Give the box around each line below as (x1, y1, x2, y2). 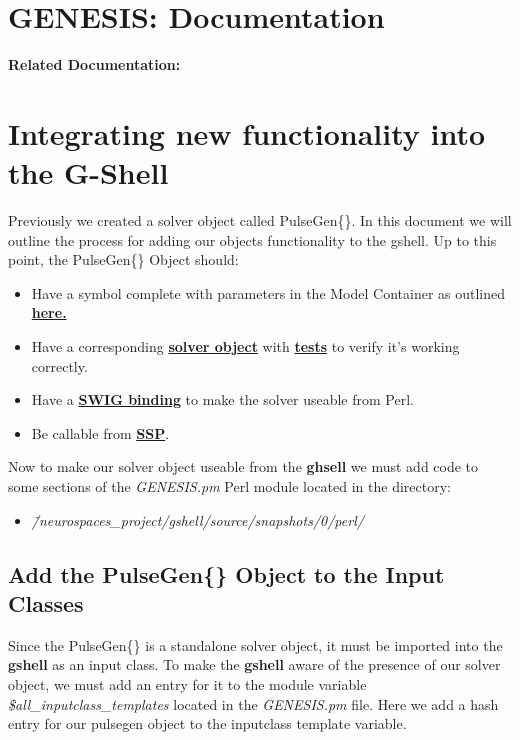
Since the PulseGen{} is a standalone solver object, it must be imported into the (8, 634, 503, 655)
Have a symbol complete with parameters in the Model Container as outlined (31, 282, 506, 303)
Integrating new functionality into (8, 112, 486, 153)
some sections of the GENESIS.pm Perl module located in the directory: (8, 475, 451, 496)
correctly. (31, 355, 88, 376)
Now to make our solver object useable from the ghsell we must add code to (8, 456, 479, 477)
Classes (8, 587, 84, 618)
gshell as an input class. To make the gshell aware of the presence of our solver (8, 654, 501, 675)
